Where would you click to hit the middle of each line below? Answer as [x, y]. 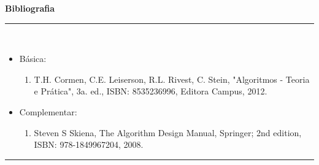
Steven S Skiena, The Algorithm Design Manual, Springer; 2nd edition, [168, 132]
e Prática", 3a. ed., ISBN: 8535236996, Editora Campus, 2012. [151, 91]
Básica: [33, 59]
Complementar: [48, 111]
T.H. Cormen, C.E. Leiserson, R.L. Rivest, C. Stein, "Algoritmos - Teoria [172, 79]
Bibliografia [30, 8]
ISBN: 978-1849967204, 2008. [89, 144]
